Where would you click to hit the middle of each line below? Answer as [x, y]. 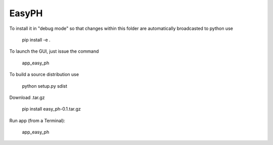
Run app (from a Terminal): [37, 120]
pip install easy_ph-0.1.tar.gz [51, 109]
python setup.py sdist [45, 86]
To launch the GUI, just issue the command [54, 51]
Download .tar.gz [27, 97]
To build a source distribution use [44, 75]
